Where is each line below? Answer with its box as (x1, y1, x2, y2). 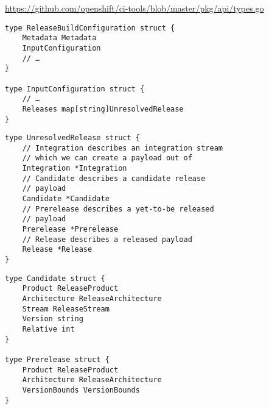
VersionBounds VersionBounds (22, 385, 140, 394)
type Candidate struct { (5, 274, 105, 283)
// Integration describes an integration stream (22, 143, 223, 152)
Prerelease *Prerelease (22, 225, 119, 234)
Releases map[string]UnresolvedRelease (22, 104, 184, 113)
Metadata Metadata (22, 34, 97, 43)
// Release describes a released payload (22, 235, 192, 244)
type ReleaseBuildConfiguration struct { (5, 23, 175, 32)
